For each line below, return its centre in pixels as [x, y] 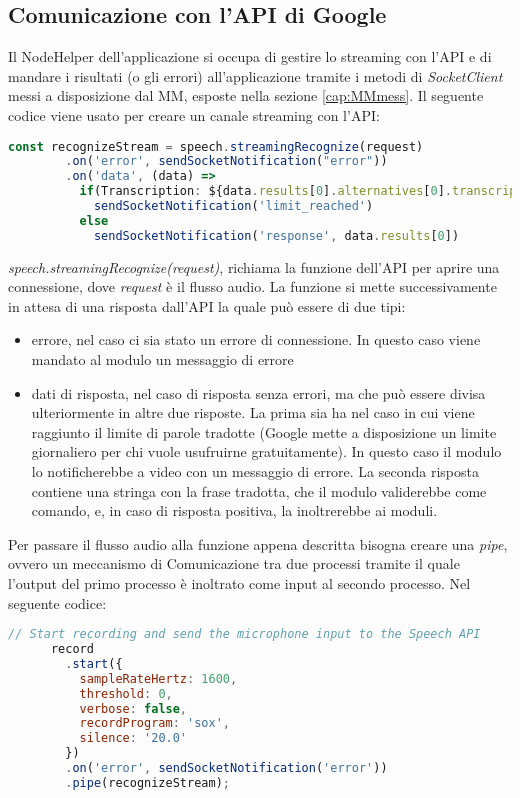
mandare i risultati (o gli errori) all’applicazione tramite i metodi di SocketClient [255, 75]
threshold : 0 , [126, 693]
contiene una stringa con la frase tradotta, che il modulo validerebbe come [259, 490]
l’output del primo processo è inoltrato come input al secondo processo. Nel [239, 583]
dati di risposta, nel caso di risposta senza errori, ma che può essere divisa [258, 392]
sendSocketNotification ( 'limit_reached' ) [233, 206]
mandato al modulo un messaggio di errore [162, 359]
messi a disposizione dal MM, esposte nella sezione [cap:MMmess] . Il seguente [246, 95]
